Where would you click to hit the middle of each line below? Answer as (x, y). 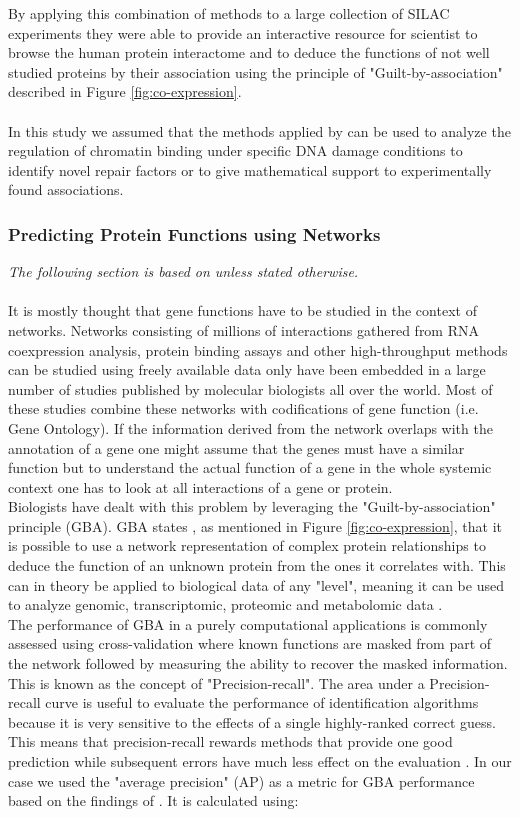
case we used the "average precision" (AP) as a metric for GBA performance (241, 780)
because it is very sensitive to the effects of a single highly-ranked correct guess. (252, 721)
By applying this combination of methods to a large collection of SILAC (229, 13)
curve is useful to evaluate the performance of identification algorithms (262, 702)
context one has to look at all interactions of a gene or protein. (200, 486)
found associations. (66, 189)
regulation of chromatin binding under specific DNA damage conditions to (235, 150)
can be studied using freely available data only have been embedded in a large (247, 369)
